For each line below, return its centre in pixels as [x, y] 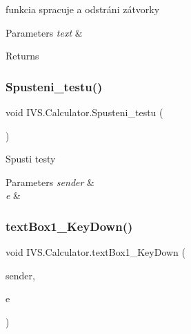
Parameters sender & [50, 182]
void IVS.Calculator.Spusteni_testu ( [84, 112]
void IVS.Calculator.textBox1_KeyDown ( [96, 252]
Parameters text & [44, 32]
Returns [22, 56]
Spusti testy [31, 159]
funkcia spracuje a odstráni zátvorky [83, 9]
